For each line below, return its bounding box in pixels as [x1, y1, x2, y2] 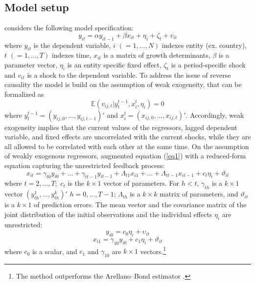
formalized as [4, 88, 44, 99]
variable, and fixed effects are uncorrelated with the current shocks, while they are [4, 131, 251, 142]
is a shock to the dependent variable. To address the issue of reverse [27, 69, 231, 80]
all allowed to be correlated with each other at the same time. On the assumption [4, 141, 249, 151]
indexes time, [51, 50, 92, 60]
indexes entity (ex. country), [162, 40, 247, 50]
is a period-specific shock [171, 59, 246, 69]
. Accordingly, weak [185, 109, 244, 120]
